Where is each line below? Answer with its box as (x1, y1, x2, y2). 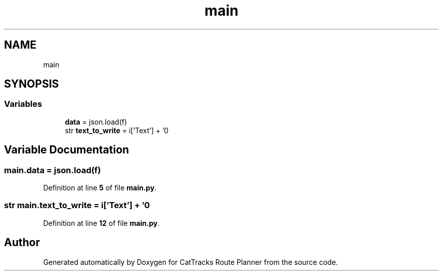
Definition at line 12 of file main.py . (43, 218, 160, 227)
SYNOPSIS (4, 77, 59, 91)
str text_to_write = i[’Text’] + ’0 (65, 126, 169, 135)
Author (4, 236, 40, 249)
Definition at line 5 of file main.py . (43, 183, 157, 192)
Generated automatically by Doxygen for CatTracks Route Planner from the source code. (43, 257, 338, 266)
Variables (4, 99, 42, 109)
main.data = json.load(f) (4, 165, 101, 175)
